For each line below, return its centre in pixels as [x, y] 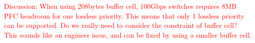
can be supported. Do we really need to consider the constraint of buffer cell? [121, 25]
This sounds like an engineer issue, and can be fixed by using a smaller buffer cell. [128, 34]
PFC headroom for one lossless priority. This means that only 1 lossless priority [124, 15]
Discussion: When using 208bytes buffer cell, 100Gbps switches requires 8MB [120, 6]
